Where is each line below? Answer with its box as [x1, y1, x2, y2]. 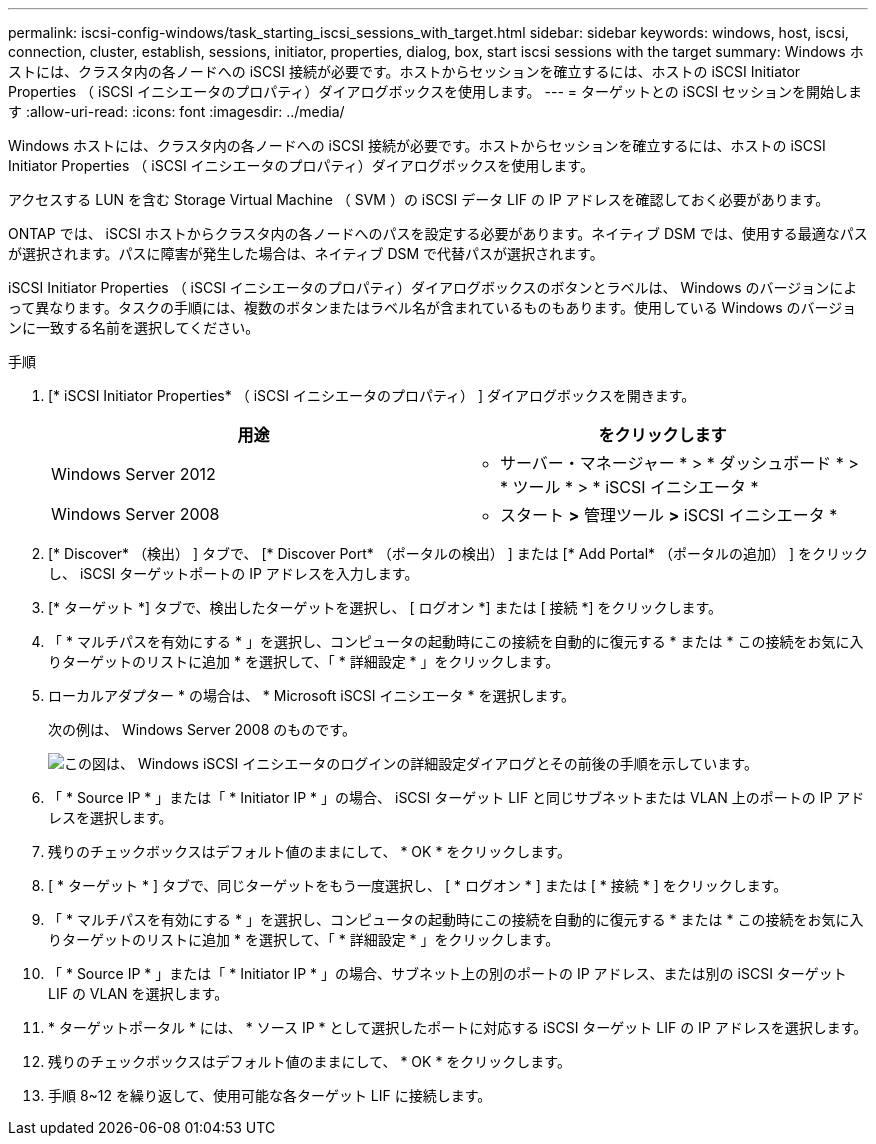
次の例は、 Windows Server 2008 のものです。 [48, 721, 356, 738]
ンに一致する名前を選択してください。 [8, 319, 260, 336]
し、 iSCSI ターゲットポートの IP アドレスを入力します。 [48, 565, 419, 582]
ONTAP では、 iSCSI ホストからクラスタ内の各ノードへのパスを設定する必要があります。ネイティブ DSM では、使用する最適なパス [8, 225, 868, 242]
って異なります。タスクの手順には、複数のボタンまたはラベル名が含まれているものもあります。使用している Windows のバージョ [8, 299, 857, 316]
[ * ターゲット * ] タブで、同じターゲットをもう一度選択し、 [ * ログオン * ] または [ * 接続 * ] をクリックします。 [48, 877, 788, 894]
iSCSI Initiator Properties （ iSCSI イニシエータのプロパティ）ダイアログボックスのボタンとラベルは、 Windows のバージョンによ [8, 279, 858, 296]
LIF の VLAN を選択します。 [48, 985, 229, 1002]
